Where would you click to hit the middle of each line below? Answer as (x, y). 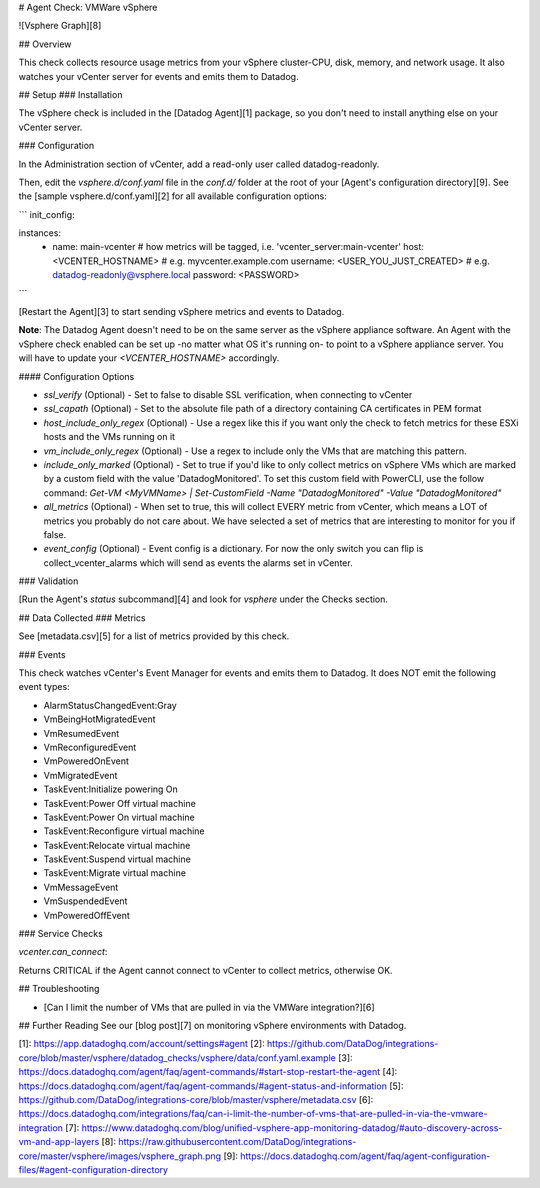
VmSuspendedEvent (85, 901)
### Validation (48, 581)
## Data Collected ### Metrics (82, 617)
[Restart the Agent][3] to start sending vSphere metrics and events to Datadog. (181, 312)
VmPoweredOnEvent (86, 761)
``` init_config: (46, 214)
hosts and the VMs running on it (109, 437)
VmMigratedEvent (80, 775)
